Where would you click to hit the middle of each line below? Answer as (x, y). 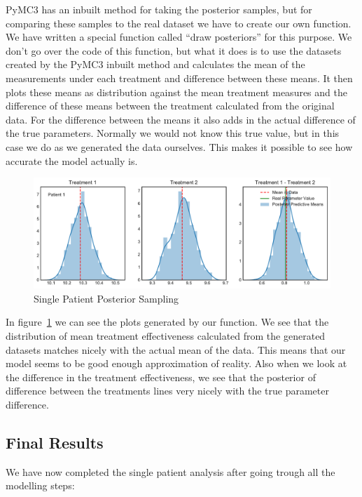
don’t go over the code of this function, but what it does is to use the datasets (174, 50)
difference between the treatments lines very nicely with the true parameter (167, 391)
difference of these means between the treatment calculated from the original (170, 106)
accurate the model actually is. (72, 160)
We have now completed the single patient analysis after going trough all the (170, 471)
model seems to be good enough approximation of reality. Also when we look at (176, 363)
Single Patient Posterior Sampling (106, 298)
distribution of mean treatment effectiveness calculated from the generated (166, 336)
